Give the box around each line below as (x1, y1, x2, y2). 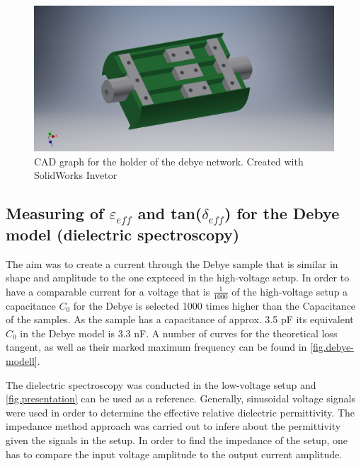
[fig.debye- (309, 339, 354, 354)
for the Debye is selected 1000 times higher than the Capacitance (73, 298, 356, 313)
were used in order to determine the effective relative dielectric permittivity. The (6, 404, 355, 419)
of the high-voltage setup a (231, 284, 348, 298)
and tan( (137, 202, 202, 224)
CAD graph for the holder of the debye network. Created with (34, 153, 304, 168)
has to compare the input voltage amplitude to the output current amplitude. (6, 446, 343, 461)
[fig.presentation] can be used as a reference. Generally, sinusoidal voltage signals (6, 391, 355, 406)
